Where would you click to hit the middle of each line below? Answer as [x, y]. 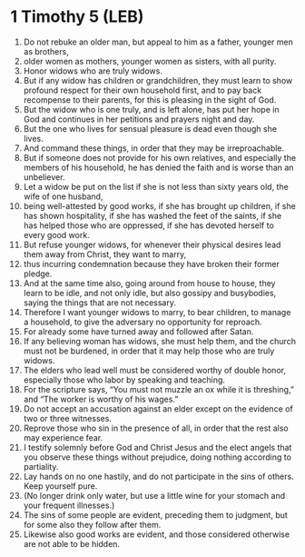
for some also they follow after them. [92, 524]
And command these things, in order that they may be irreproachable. [154, 148]
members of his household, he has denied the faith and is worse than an [158, 167]
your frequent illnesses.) [69, 505]
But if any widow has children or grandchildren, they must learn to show [158, 80]
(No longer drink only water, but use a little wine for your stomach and [154, 495]
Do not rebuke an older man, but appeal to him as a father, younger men [158, 42]
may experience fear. [63, 437]
